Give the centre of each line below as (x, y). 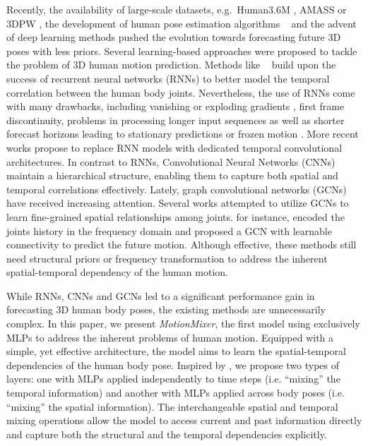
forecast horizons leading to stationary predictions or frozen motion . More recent (183, 134)
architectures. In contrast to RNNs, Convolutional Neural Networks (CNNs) (171, 161)
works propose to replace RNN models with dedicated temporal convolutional (174, 147)
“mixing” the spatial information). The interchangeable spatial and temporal (172, 406)
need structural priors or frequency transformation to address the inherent (167, 258)
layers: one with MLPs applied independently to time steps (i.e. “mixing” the (173, 379)
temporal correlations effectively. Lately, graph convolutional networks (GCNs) (177, 189)
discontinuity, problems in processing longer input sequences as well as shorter (176, 120)
